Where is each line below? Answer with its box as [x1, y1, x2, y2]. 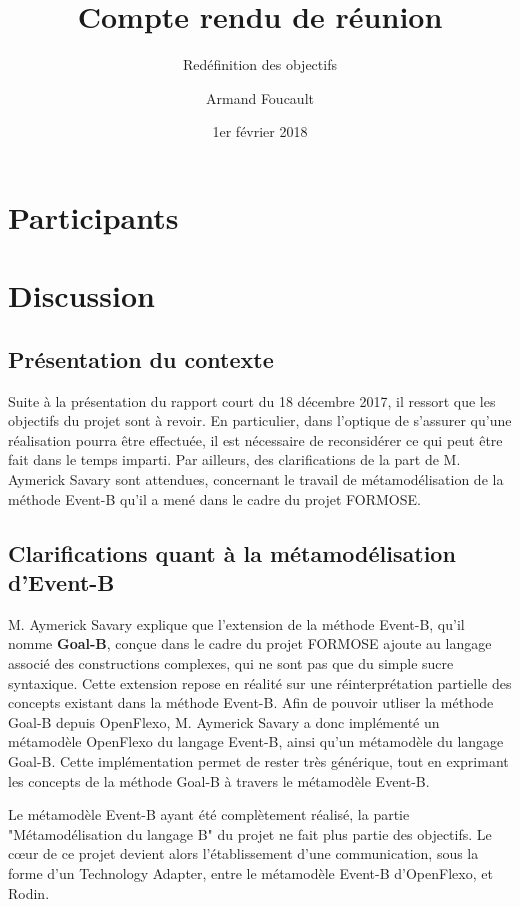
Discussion [8, 275, 155, 316]
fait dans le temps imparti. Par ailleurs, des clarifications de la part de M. [8, 449, 461, 470]
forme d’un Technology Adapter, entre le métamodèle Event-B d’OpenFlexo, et [8, 862, 493, 883]
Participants [8, 196, 179, 237]
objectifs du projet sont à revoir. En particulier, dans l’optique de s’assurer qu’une [8, 410, 512, 431]
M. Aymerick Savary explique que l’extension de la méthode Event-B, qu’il [8, 613, 465, 634]
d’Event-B [8, 567, 115, 598]
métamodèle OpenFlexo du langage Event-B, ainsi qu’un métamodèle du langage [8, 731, 504, 752]
